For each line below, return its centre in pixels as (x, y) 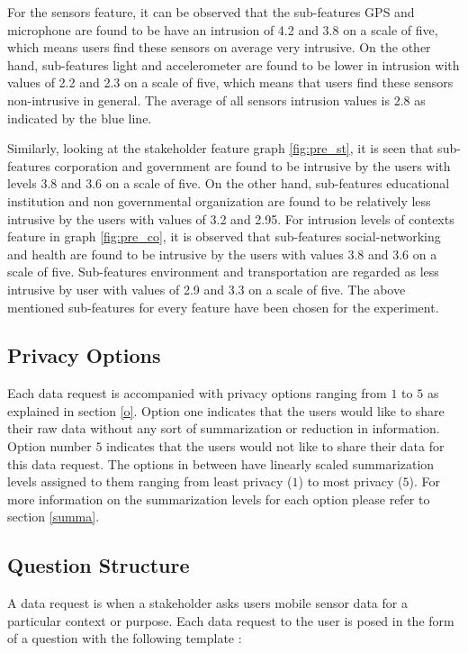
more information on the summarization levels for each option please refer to (219, 499)
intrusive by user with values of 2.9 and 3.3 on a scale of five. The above (207, 289)
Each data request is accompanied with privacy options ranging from (197, 393)
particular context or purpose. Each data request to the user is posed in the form (231, 620)
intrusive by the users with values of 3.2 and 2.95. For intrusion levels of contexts (231, 218)
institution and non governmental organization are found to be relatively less (219, 200)
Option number (49, 446)
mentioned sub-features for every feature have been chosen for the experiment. (223, 307)
